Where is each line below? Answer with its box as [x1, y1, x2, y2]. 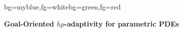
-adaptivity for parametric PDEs [64, 18, 179, 28]
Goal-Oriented [4, 18, 54, 28]
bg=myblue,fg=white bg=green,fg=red [4, 1, 121, 11]
